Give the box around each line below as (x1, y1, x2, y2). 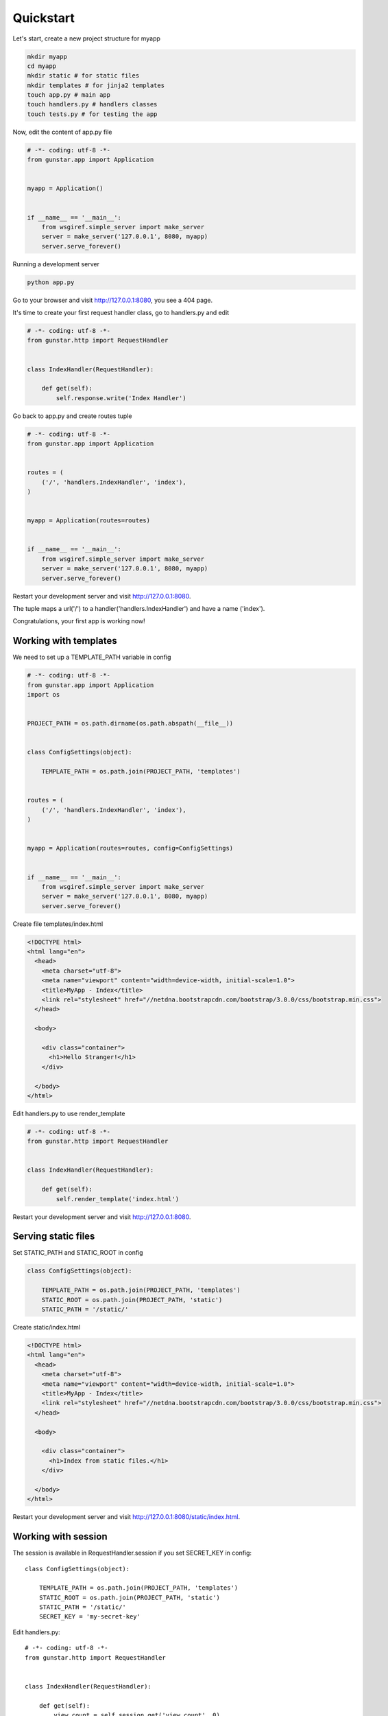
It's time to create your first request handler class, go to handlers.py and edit (12, 309, 230, 317)
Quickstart (12, 10, 75, 25)
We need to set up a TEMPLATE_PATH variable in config (12, 653, 171, 662)
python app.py (27, 278, 75, 286)
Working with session (12, 1531, 108, 1542)
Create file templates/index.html (12, 920, 104, 928)
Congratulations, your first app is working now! (12, 617, 145, 625)
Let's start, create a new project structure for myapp (12, 34, 161, 43)
